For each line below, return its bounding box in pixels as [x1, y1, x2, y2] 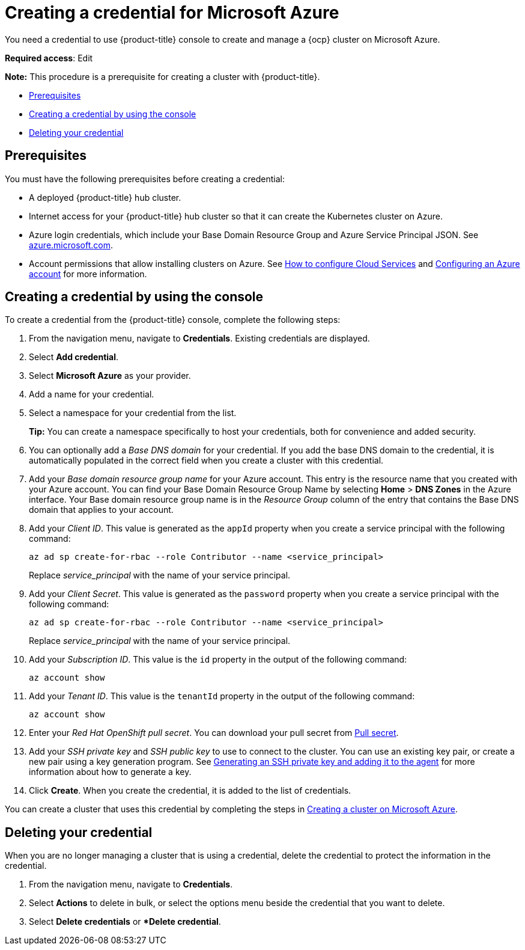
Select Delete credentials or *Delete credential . [29, 916, 221, 927]
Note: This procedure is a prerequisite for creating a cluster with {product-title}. [5, 71, 320, 82]
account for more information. [29, 268, 147, 279]
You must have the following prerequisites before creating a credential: [5, 173, 285, 184]
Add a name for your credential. [29, 389, 154, 400]
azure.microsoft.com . [29, 239, 113, 250]
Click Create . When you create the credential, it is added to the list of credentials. [29, 785, 351, 796]
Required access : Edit [5, 52, 93, 63]
